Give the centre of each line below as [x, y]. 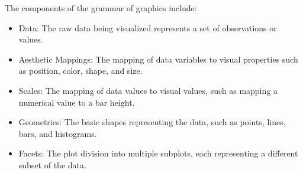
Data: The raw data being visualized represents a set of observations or [148, 27]
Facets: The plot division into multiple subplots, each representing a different [158, 153]
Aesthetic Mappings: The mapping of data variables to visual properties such [158, 59]
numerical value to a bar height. [77, 102]
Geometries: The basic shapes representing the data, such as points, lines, [152, 122]
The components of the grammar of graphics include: [101, 8]
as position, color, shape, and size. [80, 71]
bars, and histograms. [58, 133]
